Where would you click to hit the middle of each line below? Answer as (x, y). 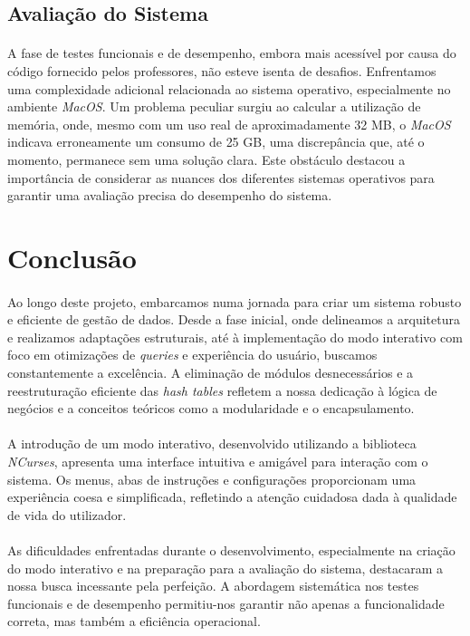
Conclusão (72, 257)
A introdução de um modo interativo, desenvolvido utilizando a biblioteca (212, 443)
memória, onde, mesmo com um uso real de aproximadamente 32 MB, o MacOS (229, 124)
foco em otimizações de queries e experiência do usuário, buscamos (192, 355)
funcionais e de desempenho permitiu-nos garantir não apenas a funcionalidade (226, 603)
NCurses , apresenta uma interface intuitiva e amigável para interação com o (218, 462)
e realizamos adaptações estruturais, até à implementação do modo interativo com (235, 337)
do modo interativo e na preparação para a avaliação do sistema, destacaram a (225, 568)
